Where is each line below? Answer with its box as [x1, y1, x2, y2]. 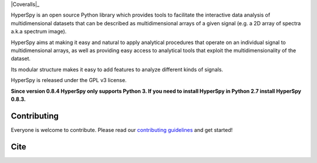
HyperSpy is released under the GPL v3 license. [11, 77, 127, 84]
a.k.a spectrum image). [11, 28, 67, 35]
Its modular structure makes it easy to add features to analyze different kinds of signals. [11, 66, 223, 73]
